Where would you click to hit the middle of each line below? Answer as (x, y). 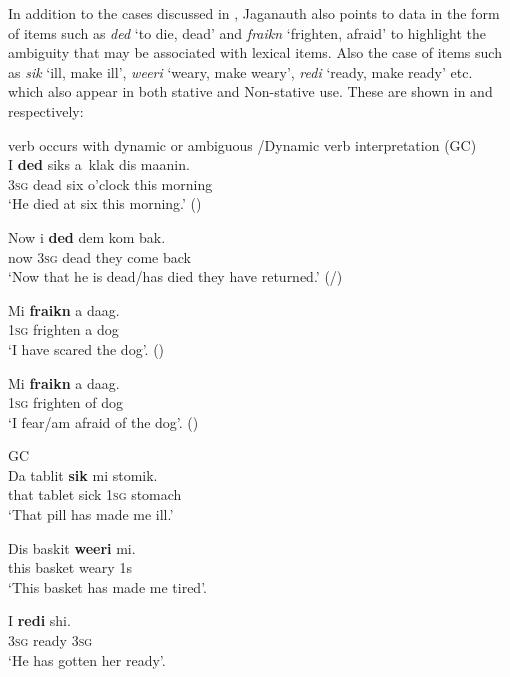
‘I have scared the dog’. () (86, 348)
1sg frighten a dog (63, 329)
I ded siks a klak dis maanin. (99, 164)
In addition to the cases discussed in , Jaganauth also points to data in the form (254, 13)
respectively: (46, 110)
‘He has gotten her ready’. (87, 659)
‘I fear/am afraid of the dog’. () (103, 421)
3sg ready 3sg (50, 640)
